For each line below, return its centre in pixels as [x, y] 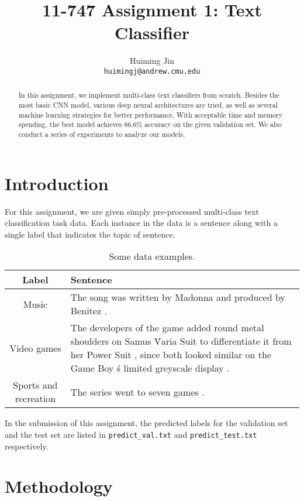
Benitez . [89, 311]
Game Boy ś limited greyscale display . [150, 368]
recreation [35, 399]
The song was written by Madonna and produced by [178, 297]
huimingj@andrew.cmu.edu [152, 71]
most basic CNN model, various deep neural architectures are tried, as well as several [148, 105]
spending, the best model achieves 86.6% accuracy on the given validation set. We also [150, 124]
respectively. [27, 446]
